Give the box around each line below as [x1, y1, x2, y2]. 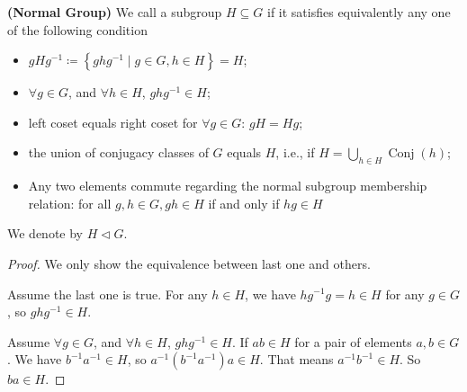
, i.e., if [275, 143, 315, 162]
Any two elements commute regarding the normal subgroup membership [28, 176, 427, 195]
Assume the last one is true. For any [7, 284, 208, 303]
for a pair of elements [294, 332, 412, 351]
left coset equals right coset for [28, 112, 198, 131]
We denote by [7, 224, 83, 243]
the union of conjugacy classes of [28, 143, 209, 162]
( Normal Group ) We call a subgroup [7, 3, 222, 21]
